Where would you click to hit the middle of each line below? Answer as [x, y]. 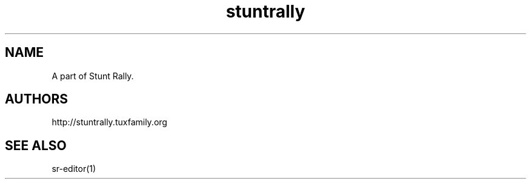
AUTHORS [37, 99]
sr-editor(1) [74, 169]
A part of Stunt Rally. [93, 76]
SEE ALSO [36, 145]
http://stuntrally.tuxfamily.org [109, 122]
